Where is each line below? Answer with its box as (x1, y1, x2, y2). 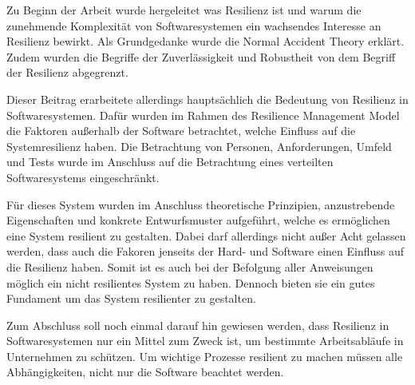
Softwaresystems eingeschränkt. (6, 169, 160, 185)
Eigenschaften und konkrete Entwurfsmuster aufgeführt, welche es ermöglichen (6, 212, 390, 228)
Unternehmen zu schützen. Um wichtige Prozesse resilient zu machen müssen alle (6, 347, 403, 364)
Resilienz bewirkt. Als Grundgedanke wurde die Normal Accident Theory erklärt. (6, 33, 405, 50)
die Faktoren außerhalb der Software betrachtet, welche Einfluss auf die (6, 122, 356, 139)
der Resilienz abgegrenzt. (6, 64, 128, 81)
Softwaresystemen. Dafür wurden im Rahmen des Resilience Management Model (6, 106, 400, 123)
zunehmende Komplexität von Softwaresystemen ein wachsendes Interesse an (6, 17, 381, 34)
